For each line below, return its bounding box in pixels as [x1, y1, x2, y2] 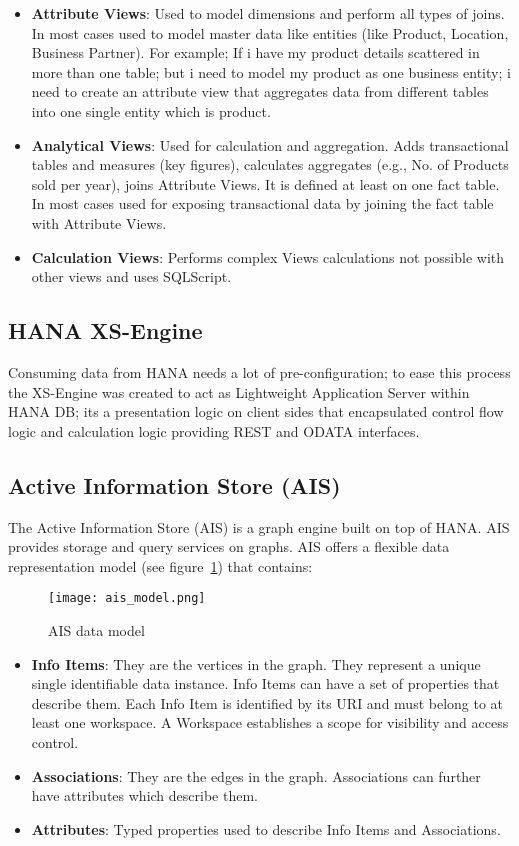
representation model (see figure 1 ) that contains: [8, 555, 313, 576]
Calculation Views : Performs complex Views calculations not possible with [31, 246, 505, 267]
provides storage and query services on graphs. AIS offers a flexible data [8, 536, 450, 557]
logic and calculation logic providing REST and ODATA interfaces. [8, 420, 420, 441]
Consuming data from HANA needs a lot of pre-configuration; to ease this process [8, 361, 511, 382]
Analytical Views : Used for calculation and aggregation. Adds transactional [31, 134, 509, 155]
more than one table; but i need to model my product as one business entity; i [31, 61, 511, 82]
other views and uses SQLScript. [31, 266, 232, 287]
